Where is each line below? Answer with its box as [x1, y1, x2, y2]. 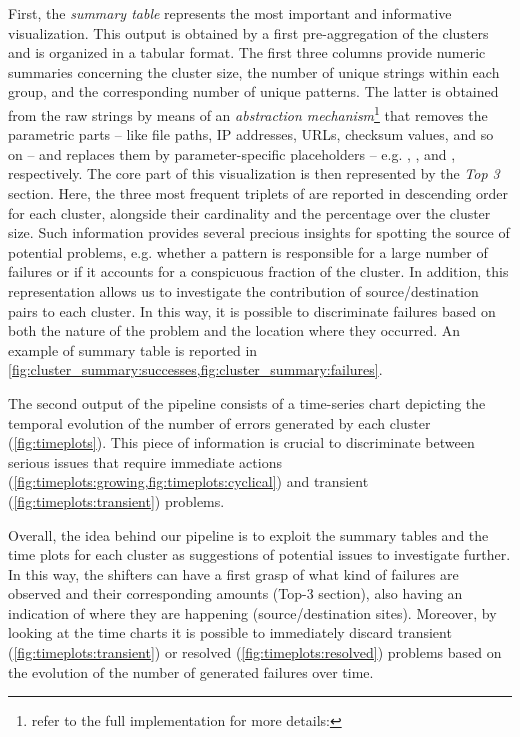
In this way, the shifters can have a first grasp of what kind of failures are [8, 563, 459, 584]
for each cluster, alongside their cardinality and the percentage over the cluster [8, 202, 491, 223]
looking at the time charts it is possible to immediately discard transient [8, 622, 452, 643]
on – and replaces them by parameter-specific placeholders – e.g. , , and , [8, 143, 456, 164]
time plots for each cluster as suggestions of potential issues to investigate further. [8, 544, 511, 565]
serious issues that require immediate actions [8, 451, 282, 472]
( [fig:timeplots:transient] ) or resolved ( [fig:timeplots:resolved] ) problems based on [8, 642, 502, 663]
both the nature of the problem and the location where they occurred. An [8, 320, 461, 341]
